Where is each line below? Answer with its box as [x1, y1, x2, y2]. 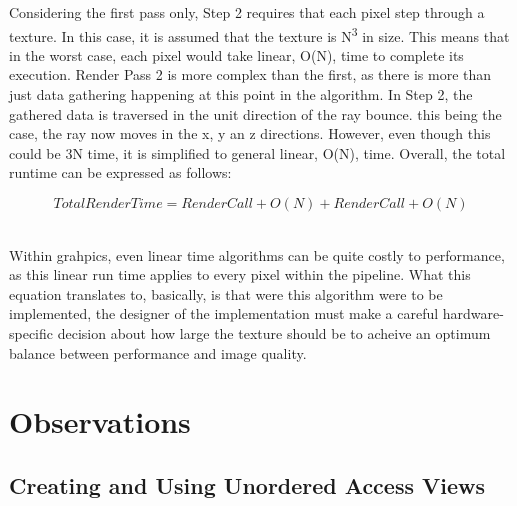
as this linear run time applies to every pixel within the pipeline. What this [9, 264, 471, 285]
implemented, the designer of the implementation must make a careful [9, 303, 439, 324]
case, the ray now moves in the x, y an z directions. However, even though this [9, 123, 491, 144]
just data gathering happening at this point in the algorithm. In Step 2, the [9, 84, 473, 105]
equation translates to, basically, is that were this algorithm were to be [9, 283, 443, 304]
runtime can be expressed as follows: [9, 162, 232, 183]
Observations [9, 401, 191, 442]
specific [9, 322, 54, 343]
